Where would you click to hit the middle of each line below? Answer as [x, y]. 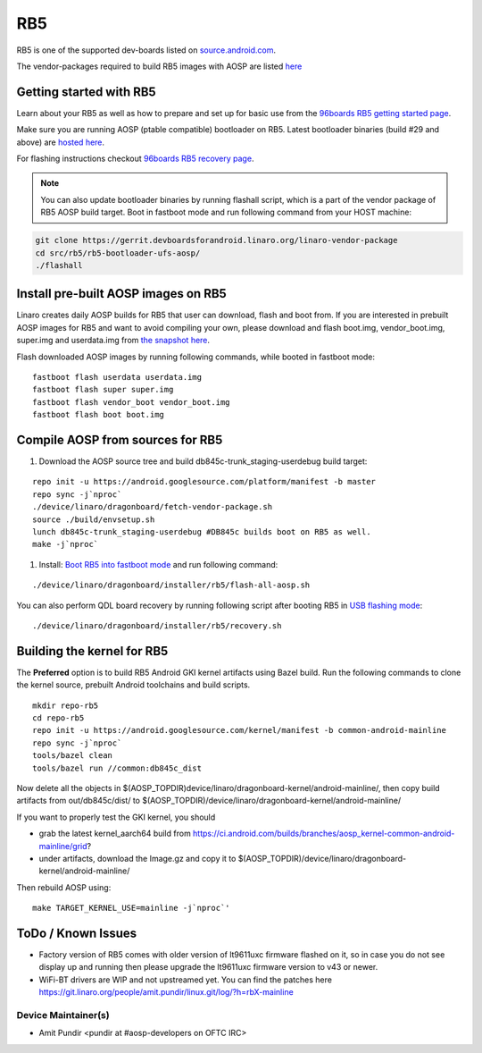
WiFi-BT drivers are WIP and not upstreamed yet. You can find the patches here [185, 980]
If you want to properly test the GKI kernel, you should [116, 817]
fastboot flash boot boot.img [99, 415]
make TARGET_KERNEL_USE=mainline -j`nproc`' [132, 908]
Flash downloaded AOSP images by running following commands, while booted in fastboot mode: [195, 357]
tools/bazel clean [73, 756]
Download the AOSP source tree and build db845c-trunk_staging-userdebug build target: [203, 461]
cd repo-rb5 [58, 718]
